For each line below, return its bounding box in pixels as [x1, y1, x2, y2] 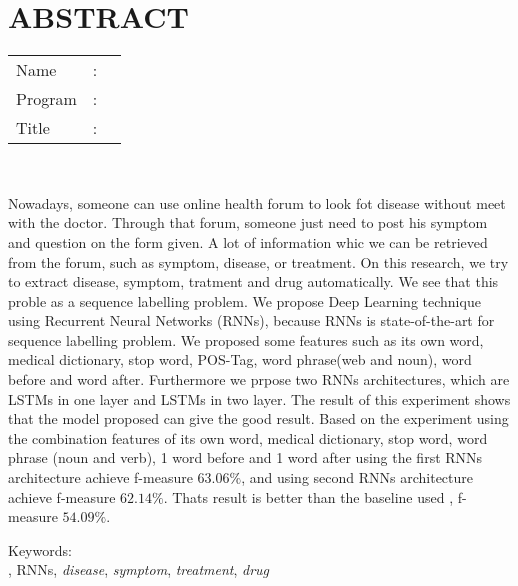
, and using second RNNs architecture [241, 467, 474, 488]
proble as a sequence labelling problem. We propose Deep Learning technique [8, 290, 481, 311]
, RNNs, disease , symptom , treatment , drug [8, 559, 270, 580]
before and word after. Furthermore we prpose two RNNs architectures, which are [8, 369, 510, 390]
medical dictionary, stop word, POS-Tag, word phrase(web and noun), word [8, 349, 472, 370]
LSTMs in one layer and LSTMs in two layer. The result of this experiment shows [8, 388, 511, 409]
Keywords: [8, 539, 72, 560]
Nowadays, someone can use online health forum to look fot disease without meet [8, 192, 506, 213]
